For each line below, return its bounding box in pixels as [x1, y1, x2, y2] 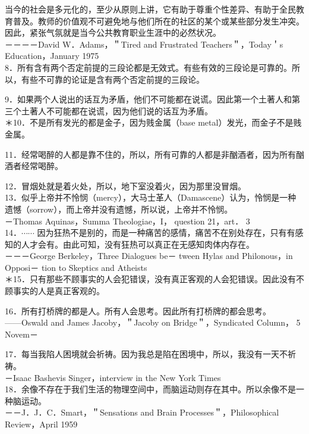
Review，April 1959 [5, 418, 78, 430]
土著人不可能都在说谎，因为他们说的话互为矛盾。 [21, 104, 213, 117]
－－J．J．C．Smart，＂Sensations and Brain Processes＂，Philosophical [5, 406, 279, 419]
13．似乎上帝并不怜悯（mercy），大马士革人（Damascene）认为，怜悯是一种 [5, 191, 297, 204]
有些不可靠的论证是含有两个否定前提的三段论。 [21, 73, 204, 85]
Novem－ [5, 327, 38, 340]
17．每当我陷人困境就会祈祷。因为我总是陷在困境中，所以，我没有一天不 [5, 348, 288, 360]
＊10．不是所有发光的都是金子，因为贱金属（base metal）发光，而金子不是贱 [5, 116, 302, 129]
